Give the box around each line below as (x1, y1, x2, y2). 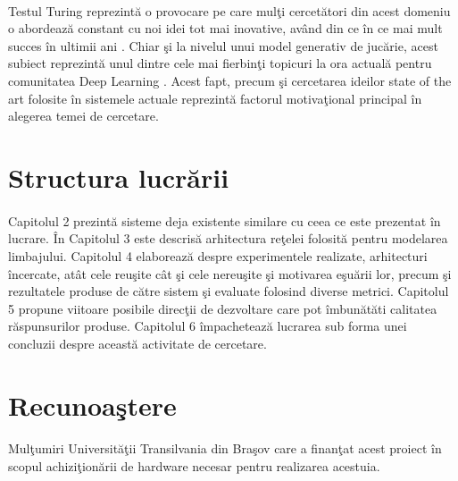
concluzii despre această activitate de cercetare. (8, 333, 267, 352)
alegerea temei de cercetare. (8, 106, 159, 125)
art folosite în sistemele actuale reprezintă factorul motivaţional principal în (8, 89, 422, 107)
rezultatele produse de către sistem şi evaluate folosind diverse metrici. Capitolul (8, 282, 449, 300)
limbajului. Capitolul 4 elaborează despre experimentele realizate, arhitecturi (8, 246, 428, 265)
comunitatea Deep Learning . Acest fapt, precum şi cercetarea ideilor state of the (8, 71, 452, 89)
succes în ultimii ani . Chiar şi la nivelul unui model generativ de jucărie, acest (8, 36, 438, 55)
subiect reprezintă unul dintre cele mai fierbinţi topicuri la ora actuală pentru (8, 54, 432, 72)
